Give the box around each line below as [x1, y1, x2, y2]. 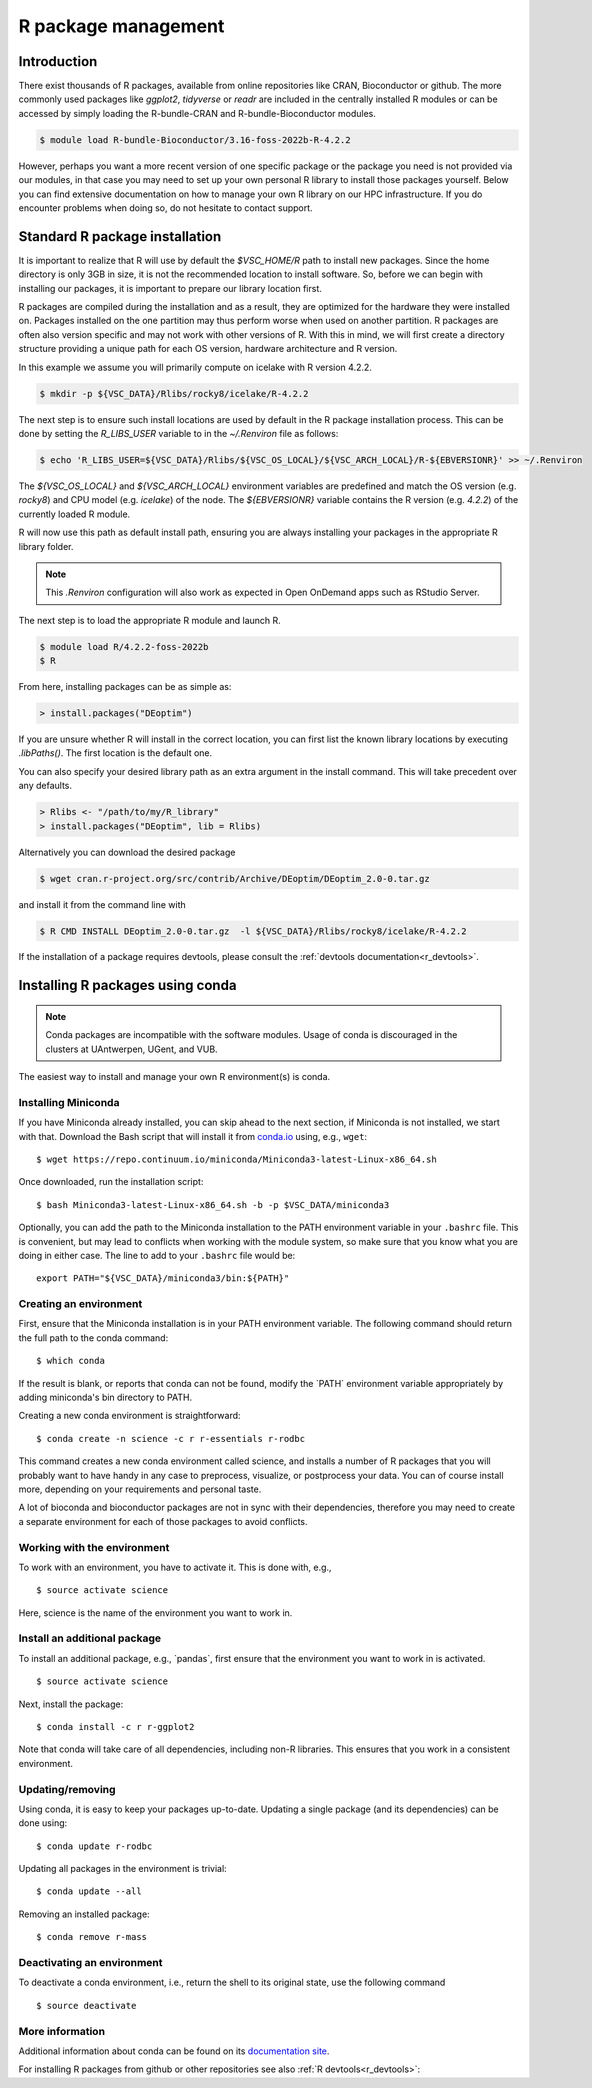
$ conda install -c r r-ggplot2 [36, 1721, 195, 1732]
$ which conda [36, 1355, 105, 1367]
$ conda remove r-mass [36, 1931, 148, 1943]
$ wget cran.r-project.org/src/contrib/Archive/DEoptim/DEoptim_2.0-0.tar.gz [39, 873, 430, 884]
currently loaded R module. [18, 508, 131, 520]
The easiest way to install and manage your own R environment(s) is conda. [18, 1071, 331, 1083]
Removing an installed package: [18, 1908, 150, 1920]
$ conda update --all [36, 1886, 142, 1897]
